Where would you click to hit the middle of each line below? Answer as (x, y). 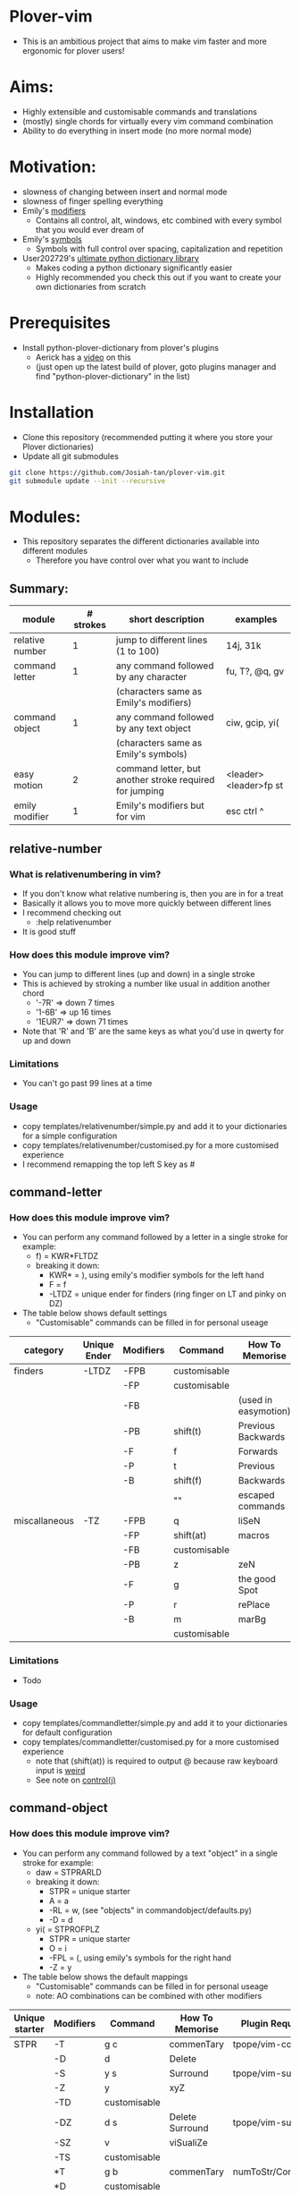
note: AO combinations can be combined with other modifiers (149, 1995)
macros (254, 1535)
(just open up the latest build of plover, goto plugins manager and (156, 366)
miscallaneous (44, 1521)
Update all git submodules (70, 456)
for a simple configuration (70, 1135)
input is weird (60, 1771)
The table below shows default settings (95, 1314)
